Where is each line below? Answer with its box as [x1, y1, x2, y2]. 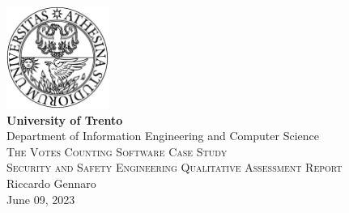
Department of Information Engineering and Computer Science [6, 127, 319, 144]
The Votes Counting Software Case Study [6, 143, 228, 160]
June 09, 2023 [6, 190, 75, 207]
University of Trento [6, 111, 123, 128]
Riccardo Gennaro [6, 174, 96, 191]
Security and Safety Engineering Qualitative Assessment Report [6, 159, 343, 176]
